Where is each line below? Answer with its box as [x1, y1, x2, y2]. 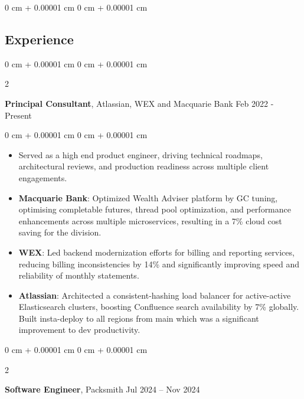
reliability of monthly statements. [18, 269, 139, 282]
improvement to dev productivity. [18, 323, 140, 336]
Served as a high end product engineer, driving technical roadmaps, [18, 148, 263, 161]
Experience [5, 30, 74, 48]
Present [5, 109, 32, 121]
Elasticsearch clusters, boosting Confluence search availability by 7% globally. [18, 300, 299, 313]
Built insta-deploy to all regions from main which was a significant [18, 312, 259, 324]
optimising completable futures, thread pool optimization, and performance [18, 203, 291, 215]
